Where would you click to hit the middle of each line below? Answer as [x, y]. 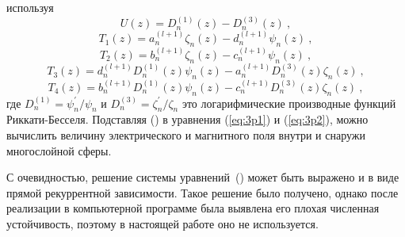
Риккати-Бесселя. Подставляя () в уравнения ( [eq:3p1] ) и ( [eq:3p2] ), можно [187, 119]
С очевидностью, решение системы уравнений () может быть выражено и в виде [203, 177]
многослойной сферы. [59, 150]
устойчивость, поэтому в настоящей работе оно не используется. [162, 224]
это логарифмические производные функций [289, 103]
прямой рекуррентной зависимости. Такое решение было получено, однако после [202, 192]
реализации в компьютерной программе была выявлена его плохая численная [193, 208]
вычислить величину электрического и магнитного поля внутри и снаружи [186, 135]
